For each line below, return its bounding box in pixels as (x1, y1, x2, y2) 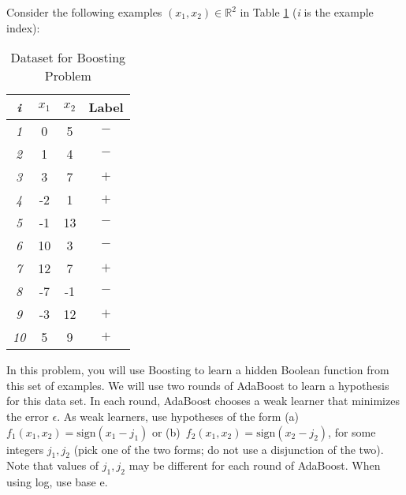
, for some (328, 423, 376, 440)
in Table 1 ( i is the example (240, 4, 374, 20)
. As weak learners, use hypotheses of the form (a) (57, 407, 300, 424)
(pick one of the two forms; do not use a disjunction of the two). (73, 441, 384, 457)
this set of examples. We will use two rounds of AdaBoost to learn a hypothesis (6, 377, 389, 393)
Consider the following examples (6, 4, 162, 20)
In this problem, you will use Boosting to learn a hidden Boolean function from (6, 362, 389, 378)
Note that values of (6, 457, 99, 474)
